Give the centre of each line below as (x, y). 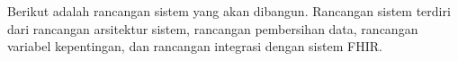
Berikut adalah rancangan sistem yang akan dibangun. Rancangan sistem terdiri (229, 11)
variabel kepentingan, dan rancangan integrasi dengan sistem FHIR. (195, 46)
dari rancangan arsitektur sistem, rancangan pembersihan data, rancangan (213, 28)
